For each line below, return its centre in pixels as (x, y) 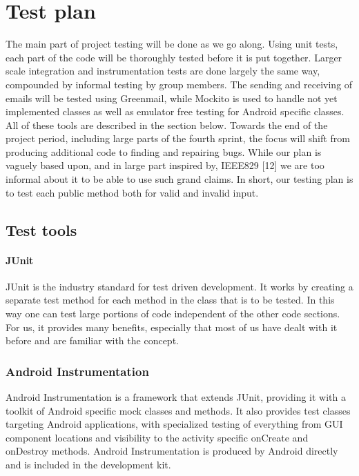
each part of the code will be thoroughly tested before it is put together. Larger (174, 57)
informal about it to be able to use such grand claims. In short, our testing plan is (179, 179)
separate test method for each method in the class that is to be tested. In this (170, 300)
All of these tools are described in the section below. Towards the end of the (167, 125)
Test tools (41, 229)
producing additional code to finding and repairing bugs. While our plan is (164, 151)
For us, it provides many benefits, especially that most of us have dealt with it (172, 327)
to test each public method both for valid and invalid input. (132, 192)
